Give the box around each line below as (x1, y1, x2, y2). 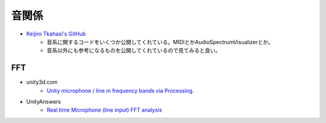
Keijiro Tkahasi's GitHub (26, 30, 86, 37)
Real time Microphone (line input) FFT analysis (46, 106, 162, 114)
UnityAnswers (26, 98, 62, 106)
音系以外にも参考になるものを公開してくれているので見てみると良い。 (46, 47, 221, 54)
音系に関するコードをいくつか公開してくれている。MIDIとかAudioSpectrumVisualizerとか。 (46, 38, 274, 45)
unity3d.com (26, 78, 58, 86)
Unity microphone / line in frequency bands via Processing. (46, 87, 194, 94)
